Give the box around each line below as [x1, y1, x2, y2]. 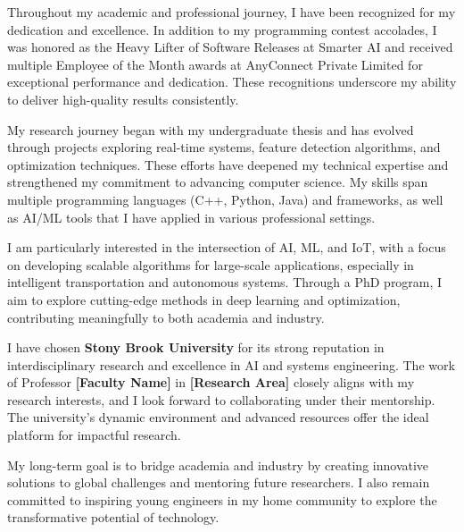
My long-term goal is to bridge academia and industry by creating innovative [7, 455, 429, 474]
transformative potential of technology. [7, 508, 220, 527]
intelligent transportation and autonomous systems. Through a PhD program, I [7, 273, 443, 291]
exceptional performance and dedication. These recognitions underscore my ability [7, 72, 457, 91]
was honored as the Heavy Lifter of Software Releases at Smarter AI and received [7, 38, 453, 56]
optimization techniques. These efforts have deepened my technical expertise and [7, 155, 449, 173]
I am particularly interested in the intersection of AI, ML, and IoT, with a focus [7, 238, 446, 257]
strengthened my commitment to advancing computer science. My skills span [7, 173, 428, 191]
